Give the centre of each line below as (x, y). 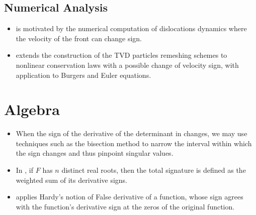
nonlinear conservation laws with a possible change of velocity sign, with (127, 65)
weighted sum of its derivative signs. (72, 180)
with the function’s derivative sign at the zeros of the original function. (125, 206)
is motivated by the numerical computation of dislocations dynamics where (131, 28)
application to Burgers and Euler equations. (83, 75)
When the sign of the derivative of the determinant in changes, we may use (132, 133)
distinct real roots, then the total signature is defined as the (154, 170)
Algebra (32, 109)
